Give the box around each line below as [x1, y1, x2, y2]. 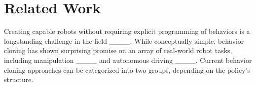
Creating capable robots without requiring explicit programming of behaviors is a [4, 26, 250, 36]
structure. [4, 74, 34, 85]
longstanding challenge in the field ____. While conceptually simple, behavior [4, 35, 244, 46]
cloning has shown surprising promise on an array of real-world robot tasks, [4, 45, 232, 56]
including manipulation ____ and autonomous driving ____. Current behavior [4, 55, 252, 65]
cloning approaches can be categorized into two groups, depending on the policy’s [4, 64, 250, 75]
